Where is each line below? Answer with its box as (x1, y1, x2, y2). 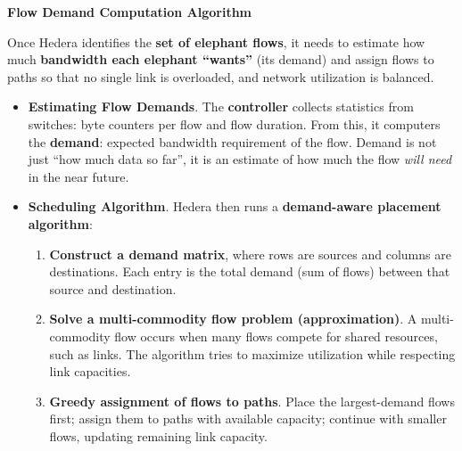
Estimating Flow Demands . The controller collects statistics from (28, 97, 414, 116)
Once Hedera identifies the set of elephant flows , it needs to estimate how (7, 32, 425, 51)
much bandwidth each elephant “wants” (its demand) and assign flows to (7, 50, 434, 69)
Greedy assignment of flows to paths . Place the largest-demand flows (49, 391, 455, 410)
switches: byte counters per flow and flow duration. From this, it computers (28, 114, 441, 133)
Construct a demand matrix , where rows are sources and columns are (49, 244, 451, 263)
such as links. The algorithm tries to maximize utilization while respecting (49, 344, 456, 363)
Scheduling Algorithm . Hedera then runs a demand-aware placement (28, 197, 441, 216)
